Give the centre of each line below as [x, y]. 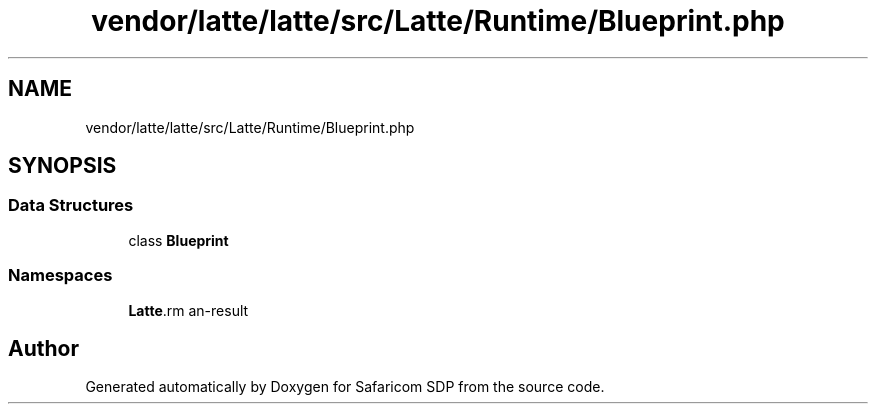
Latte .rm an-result [188, 310]
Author [43, 348]
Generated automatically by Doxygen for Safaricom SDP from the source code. [345, 387]
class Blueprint [178, 240]
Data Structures [71, 205]
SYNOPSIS [62, 166]
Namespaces [60, 275]
